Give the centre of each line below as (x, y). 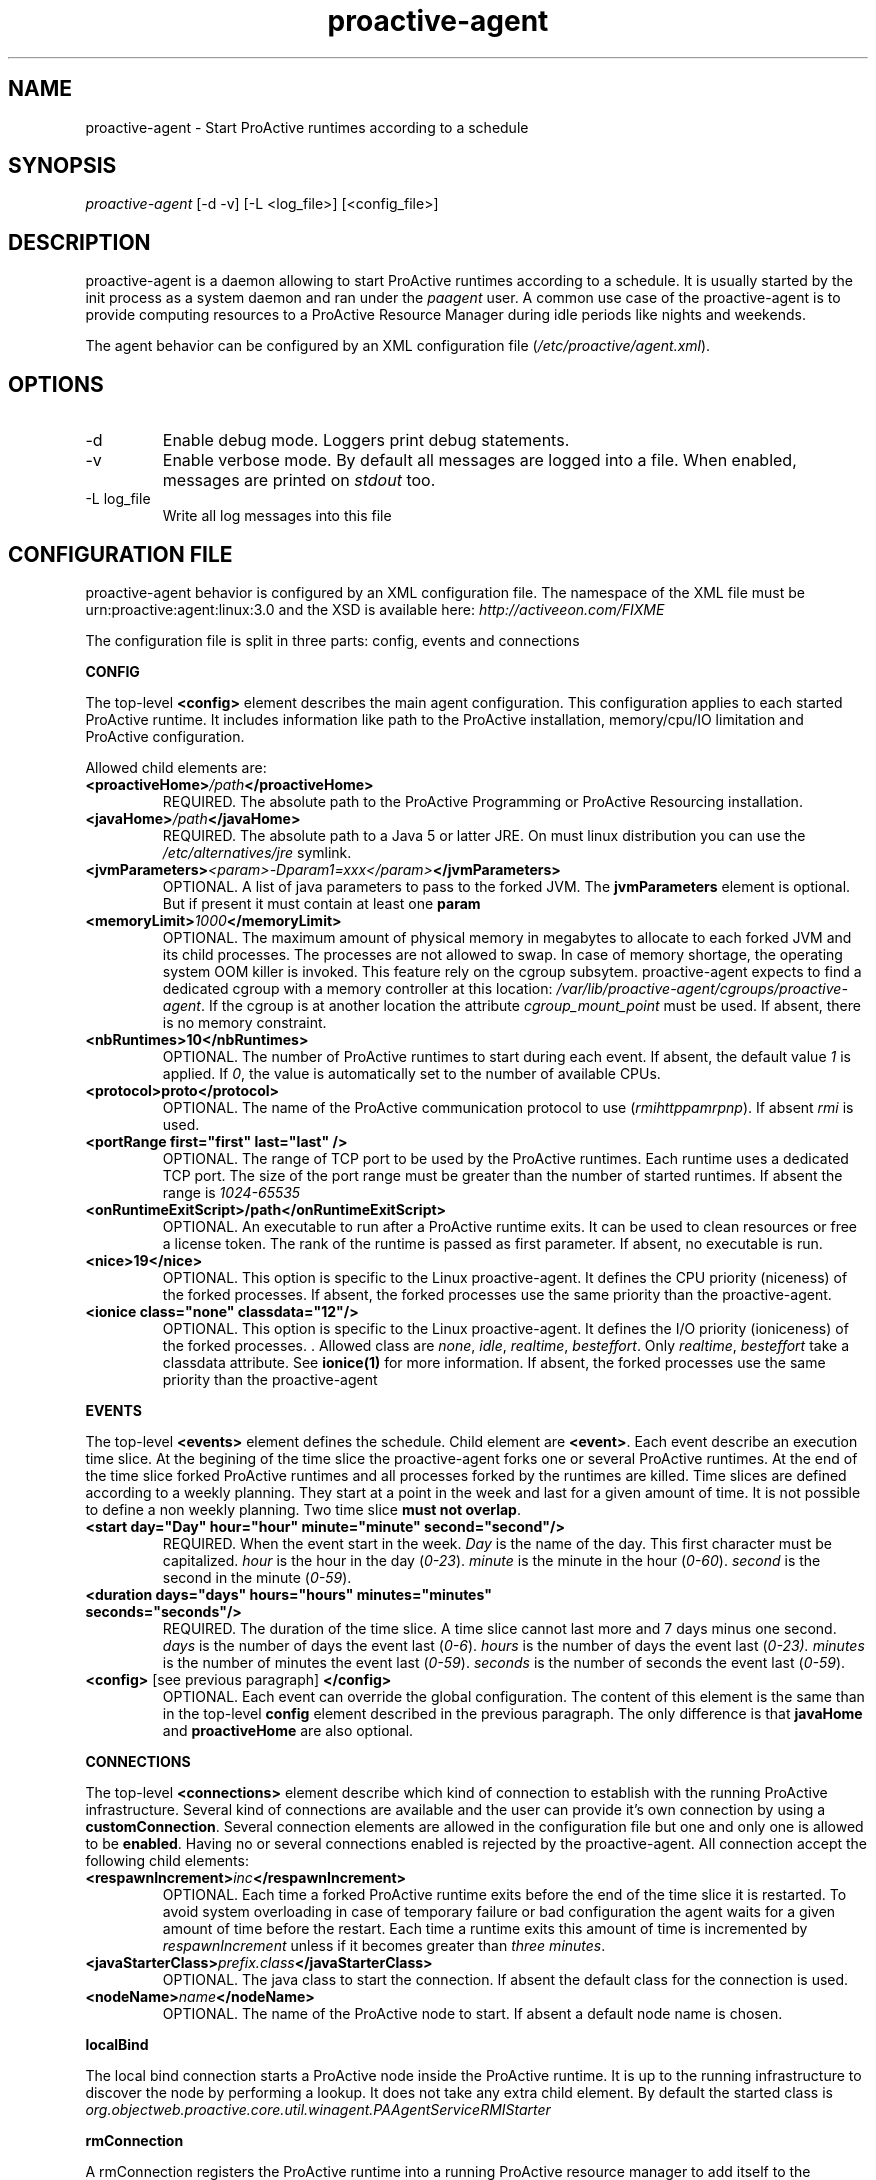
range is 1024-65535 (231, 1192)
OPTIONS (56, 384)
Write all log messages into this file (277, 516)
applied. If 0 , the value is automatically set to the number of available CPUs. (411, 1073)
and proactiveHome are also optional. (288, 1730)
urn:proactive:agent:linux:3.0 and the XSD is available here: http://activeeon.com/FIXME (375, 609)
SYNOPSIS (62, 166)
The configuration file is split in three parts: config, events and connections (332, 640)
